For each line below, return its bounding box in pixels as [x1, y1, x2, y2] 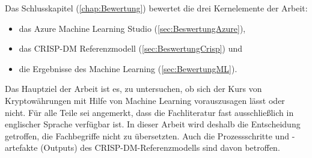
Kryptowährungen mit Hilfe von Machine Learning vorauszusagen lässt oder [5, 94, 285, 106]
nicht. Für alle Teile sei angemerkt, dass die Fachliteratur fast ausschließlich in [5, 106, 294, 118]
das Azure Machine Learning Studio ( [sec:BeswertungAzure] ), [19, 22, 246, 34]
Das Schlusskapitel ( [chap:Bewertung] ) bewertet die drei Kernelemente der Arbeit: [5, 2, 308, 14]
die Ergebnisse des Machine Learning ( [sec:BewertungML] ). [19, 62, 237, 74]
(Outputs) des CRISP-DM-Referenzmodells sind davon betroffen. [40, 141, 280, 154]
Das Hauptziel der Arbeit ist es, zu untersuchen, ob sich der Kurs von [5, 82, 262, 95]
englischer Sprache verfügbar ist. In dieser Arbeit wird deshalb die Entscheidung [5, 118, 301, 130]
